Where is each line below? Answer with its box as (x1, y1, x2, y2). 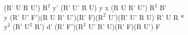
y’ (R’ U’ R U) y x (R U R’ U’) (52, 2, 147, 12)
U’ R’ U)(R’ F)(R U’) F (88, 21, 161, 32)
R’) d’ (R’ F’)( (34, 21, 78, 32)
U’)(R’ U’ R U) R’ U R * (108, 12, 184, 22)
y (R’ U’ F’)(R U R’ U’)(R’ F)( (4, 12, 98, 22)
